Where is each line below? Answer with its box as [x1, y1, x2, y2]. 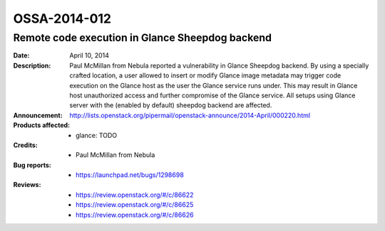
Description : [13, 61, 51, 70]
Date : [13, 51, 30, 60]
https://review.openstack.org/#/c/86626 [76, 210, 194, 219]
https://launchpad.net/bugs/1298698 [76, 171, 185, 179]
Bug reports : [13, 161, 51, 169]
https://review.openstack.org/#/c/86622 [76, 190, 194, 199]
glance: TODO [76, 131, 118, 139]
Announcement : [13, 111, 63, 119]
